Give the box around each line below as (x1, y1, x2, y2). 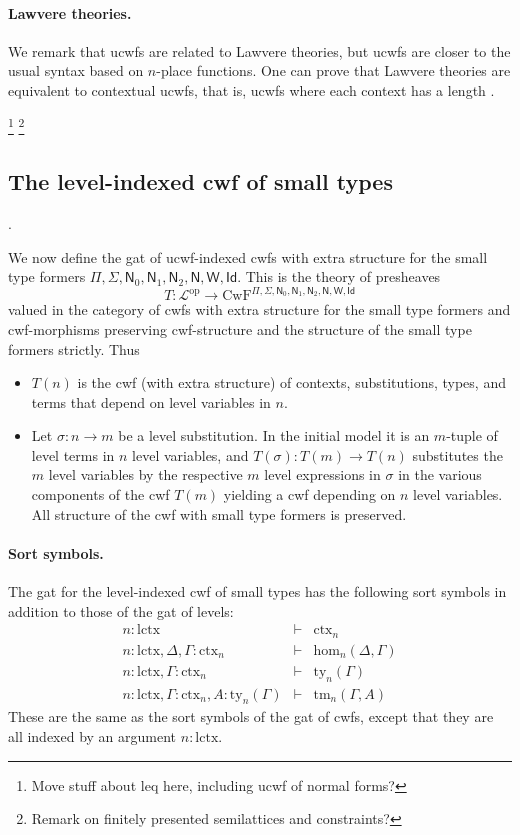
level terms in (31, 444, 115, 465)
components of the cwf (31, 484, 170, 505)
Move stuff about (31, 774, 137, 795)
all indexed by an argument (8, 726, 177, 746)
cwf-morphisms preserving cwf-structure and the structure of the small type (8, 318, 472, 339)
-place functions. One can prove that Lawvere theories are (156, 60, 511, 81)
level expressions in (264, 464, 381, 485)
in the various (398, 464, 482, 485)
